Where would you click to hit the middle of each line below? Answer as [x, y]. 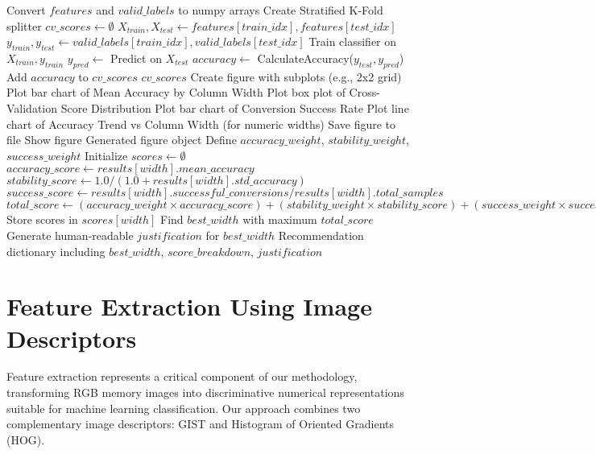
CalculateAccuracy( [305, 58]
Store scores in [42, 219]
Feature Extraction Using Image [189, 306]
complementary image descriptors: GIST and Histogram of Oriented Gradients [201, 424]
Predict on [136, 58]
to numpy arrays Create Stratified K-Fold [281, 10]
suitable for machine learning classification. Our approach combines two [184, 408]
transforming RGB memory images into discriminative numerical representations [205, 392]
